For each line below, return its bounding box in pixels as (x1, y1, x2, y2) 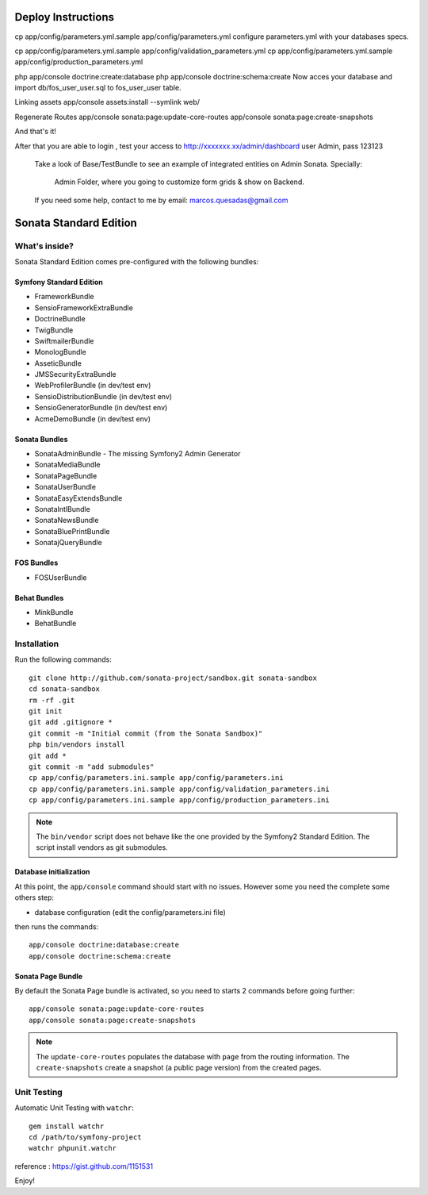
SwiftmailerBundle (34, 336, 94, 345)
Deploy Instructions (14, 10, 115, 24)
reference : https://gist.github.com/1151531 (14, 1161, 154, 1170)
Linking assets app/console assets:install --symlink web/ (14, 98, 201, 107)
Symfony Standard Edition (14, 277, 103, 286)
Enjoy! (14, 1176, 36, 1185)
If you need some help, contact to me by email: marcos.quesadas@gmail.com (34, 195, 289, 205)
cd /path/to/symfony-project (29, 1132, 142, 1142)
